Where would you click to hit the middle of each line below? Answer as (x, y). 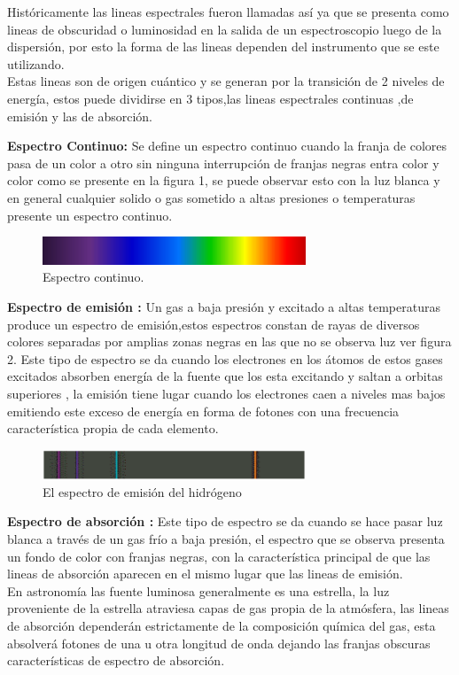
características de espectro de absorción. (116, 660)
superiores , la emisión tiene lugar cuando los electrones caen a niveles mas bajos (226, 393)
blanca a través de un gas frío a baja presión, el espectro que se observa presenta (226, 539)
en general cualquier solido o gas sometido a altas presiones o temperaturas (211, 197)
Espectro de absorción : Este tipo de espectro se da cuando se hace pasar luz (225, 521)
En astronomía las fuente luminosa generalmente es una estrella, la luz (198, 590)
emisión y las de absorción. (80, 116)
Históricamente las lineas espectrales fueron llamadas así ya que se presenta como (228, 12)
